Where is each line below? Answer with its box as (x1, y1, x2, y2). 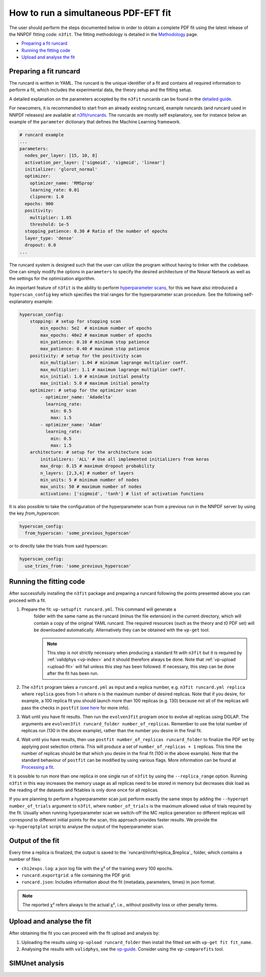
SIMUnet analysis (9, 959, 65, 967)
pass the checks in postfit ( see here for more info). (21, 705, 130, 711)
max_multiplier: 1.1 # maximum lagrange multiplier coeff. (40, 367, 186, 372)
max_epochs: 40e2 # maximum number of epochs (40, 332, 152, 338)
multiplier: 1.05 (30, 215, 72, 220)
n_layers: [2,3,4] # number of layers (40, 470, 134, 476)
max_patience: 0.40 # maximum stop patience (40, 346, 150, 352)
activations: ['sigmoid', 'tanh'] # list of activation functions (40, 490, 204, 496)
